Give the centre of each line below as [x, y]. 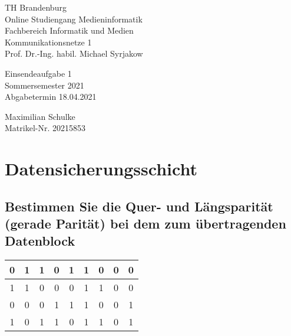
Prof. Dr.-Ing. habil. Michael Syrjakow [74, 53]
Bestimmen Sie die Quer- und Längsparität [139, 206]
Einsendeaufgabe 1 [38, 73]
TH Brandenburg [36, 7]
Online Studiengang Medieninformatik [74, 19]
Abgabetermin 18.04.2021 [51, 97]
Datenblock [40, 241]
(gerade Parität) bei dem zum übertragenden [145, 224]
